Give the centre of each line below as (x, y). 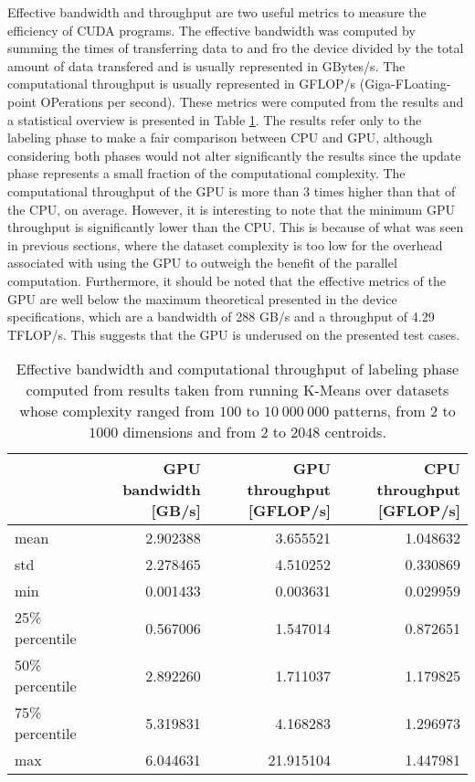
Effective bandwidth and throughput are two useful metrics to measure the (217, 12)
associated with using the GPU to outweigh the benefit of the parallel (202, 263)
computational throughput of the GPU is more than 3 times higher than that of (232, 190)
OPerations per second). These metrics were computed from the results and (252, 101)
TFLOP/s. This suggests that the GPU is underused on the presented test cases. (234, 334)
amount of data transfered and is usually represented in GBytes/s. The (206, 65)
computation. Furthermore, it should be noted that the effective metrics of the (227, 280)
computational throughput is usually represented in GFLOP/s (182, 84)
